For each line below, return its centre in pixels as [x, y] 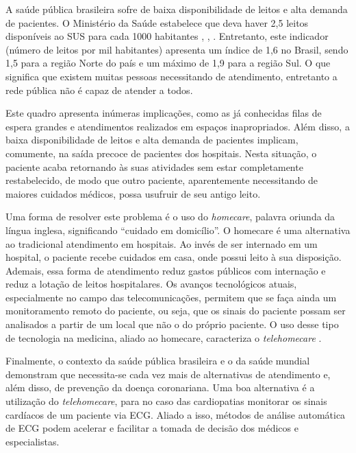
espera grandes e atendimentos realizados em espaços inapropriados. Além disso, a [178, 126]
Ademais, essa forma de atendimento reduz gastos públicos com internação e [166, 270]
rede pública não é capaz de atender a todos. [99, 90]
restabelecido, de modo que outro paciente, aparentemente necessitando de [162, 180]
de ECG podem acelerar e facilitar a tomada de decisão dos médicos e [152, 428]
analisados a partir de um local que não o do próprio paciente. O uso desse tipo [172, 324]
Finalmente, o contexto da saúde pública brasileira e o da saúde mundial [158, 361]
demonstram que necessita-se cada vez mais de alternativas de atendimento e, [168, 374]
